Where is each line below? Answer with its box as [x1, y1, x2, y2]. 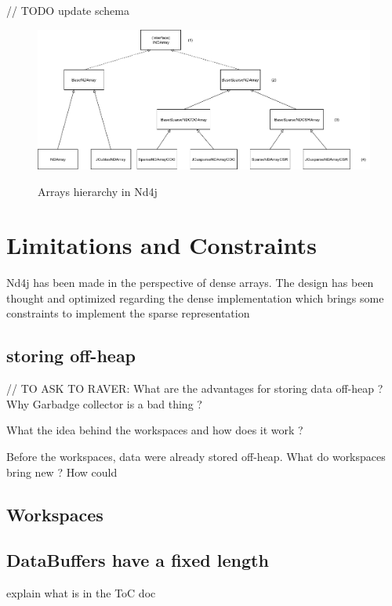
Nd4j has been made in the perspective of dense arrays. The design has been [6, 274, 374, 291]
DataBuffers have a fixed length [6, 548, 269, 572]
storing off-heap [6, 343, 136, 368]
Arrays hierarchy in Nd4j [38, 183, 158, 199]
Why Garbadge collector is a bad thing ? [6, 395, 202, 412]
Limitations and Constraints [6, 229, 317, 261]
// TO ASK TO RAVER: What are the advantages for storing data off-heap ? [6, 380, 383, 397]
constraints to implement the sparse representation [6, 305, 250, 321]
